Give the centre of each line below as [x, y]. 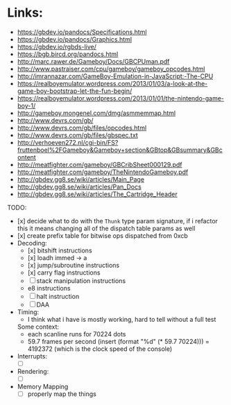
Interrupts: [32, 356]
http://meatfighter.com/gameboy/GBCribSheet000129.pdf [100, 164]
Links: [25, 13]
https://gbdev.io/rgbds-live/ [57, 46]
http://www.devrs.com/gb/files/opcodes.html [82, 128]
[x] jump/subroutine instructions [74, 265]
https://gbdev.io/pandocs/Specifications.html [82, 32]
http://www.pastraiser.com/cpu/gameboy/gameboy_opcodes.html [111, 69]
